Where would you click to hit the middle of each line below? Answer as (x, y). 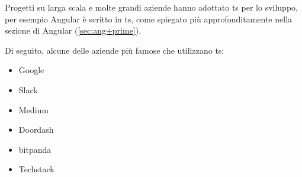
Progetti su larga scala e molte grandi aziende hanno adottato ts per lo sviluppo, (151, 7)
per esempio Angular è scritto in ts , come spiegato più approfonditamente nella (149, 19)
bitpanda (35, 149)
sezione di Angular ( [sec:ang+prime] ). (73, 30)
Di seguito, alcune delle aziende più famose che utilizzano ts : (115, 50)
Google (31, 70)
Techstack (36, 169)
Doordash (36, 130)
